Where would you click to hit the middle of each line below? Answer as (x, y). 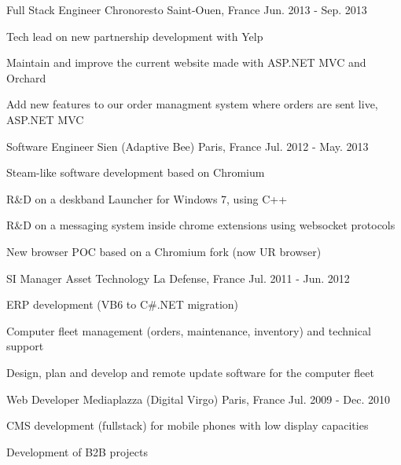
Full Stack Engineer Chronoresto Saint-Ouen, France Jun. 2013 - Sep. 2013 (187, 9)
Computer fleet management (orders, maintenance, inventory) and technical (189, 330)
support (25, 346)
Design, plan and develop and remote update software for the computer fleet (190, 372)
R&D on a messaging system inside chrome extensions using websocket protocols (201, 225)
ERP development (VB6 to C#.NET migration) (123, 304)
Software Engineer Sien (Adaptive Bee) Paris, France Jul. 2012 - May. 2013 (188, 146)
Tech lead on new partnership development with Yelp (135, 36)
